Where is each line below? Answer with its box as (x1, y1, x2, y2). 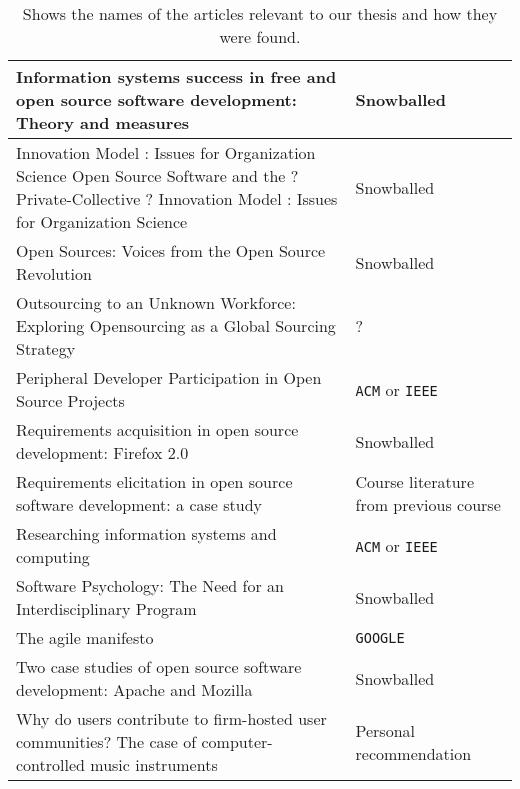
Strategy (16, 337, 76, 360)
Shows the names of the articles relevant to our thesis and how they (22, 2, 498, 25)
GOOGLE (355, 629, 405, 646)
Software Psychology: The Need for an (16, 574, 284, 597)
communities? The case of (16, 730, 197, 753)
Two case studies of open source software (16, 655, 302, 678)
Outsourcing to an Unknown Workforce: (16, 291, 296, 314)
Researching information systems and (16, 522, 277, 545)
